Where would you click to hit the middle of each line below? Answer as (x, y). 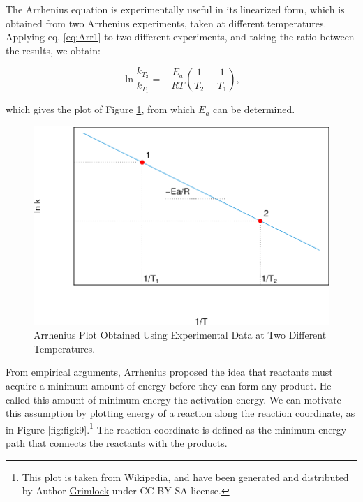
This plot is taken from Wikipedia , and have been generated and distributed (185, 477)
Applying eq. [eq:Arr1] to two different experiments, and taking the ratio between (180, 37)
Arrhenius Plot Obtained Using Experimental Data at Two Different (180, 335)
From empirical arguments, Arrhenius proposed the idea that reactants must (169, 372)
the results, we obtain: (53, 50)
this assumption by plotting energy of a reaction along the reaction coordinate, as (180, 413)
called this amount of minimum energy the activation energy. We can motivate (173, 399)
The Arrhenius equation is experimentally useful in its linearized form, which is (175, 9)
